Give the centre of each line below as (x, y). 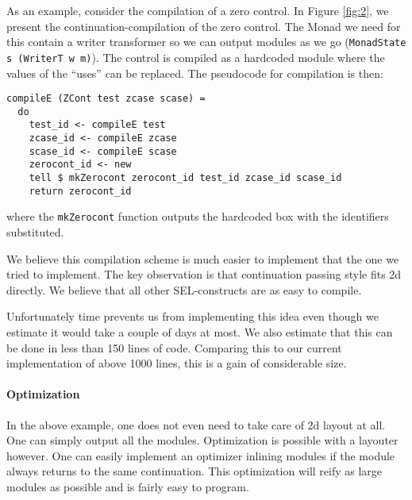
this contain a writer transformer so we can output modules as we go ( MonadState (206, 42)
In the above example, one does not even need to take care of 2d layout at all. (196, 424)
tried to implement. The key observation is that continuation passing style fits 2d (204, 274)
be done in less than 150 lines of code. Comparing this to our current (174, 347)
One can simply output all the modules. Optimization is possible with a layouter (202, 440)
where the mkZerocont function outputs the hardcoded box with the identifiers (198, 216)
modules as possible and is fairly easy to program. (128, 486)
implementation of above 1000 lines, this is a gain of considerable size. (177, 363)
